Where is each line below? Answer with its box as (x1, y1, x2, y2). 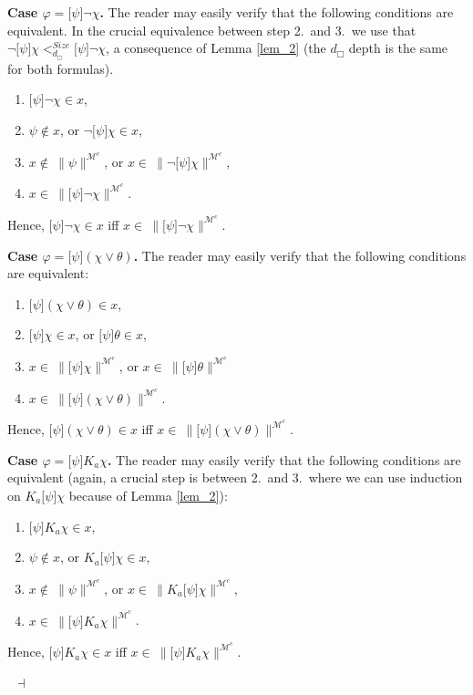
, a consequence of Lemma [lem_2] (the (106, 38, 326, 57)
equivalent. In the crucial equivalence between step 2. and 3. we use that (7, 20, 416, 39)
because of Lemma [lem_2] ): (68, 486, 228, 505)
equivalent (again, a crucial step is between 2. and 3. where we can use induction (7, 468, 463, 487)
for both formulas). (7, 58, 114, 78)
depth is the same (348, 38, 448, 57)
